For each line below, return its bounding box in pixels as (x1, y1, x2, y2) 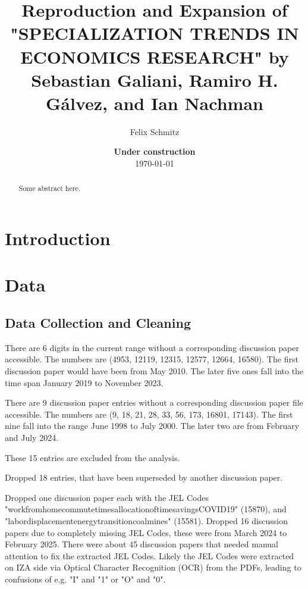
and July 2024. (5, 431, 59, 444)
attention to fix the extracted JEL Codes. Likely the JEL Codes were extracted (5, 549, 294, 562)
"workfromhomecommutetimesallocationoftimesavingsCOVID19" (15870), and (5, 503, 287, 515)
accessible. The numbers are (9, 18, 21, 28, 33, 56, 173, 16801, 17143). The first (5, 408, 293, 420)
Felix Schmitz (130, 125, 180, 137)
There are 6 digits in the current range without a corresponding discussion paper (5, 341, 299, 353)
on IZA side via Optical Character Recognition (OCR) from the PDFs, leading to (5, 561, 301, 574)
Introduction (5, 226, 111, 250)
